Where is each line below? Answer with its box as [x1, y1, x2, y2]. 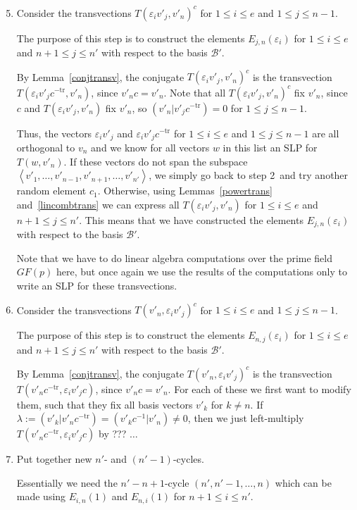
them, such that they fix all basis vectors [16, 397, 193, 411]
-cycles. [173, 452, 204, 466]
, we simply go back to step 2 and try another [149, 168, 349, 182]
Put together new [16, 452, 92, 466]
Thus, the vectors [16, 125, 92, 140]
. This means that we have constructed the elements [79, 212, 303, 227]
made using [16, 489, 66, 504]
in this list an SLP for [223, 140, 318, 154]
